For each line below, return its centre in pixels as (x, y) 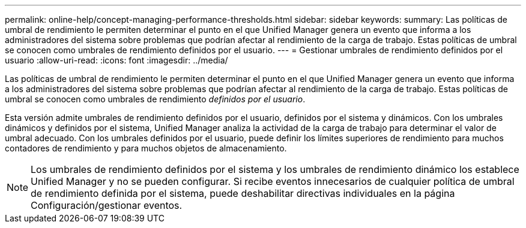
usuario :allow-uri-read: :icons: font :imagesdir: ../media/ (116, 60)
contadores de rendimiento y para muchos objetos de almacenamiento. (146, 148)
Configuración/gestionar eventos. (107, 205)
